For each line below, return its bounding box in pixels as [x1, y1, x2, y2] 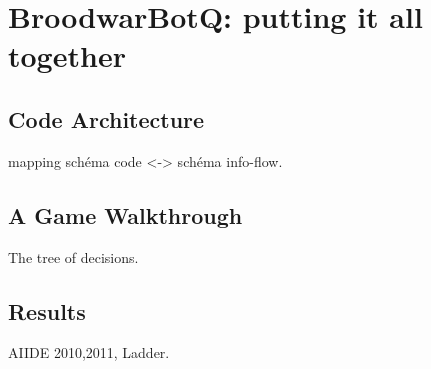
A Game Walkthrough [8, 199, 243, 230]
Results [8, 295, 86, 326]
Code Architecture [8, 103, 205, 134]
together [8, 35, 126, 76]
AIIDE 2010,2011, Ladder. [8, 342, 170, 363]
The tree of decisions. [8, 246, 139, 267]
